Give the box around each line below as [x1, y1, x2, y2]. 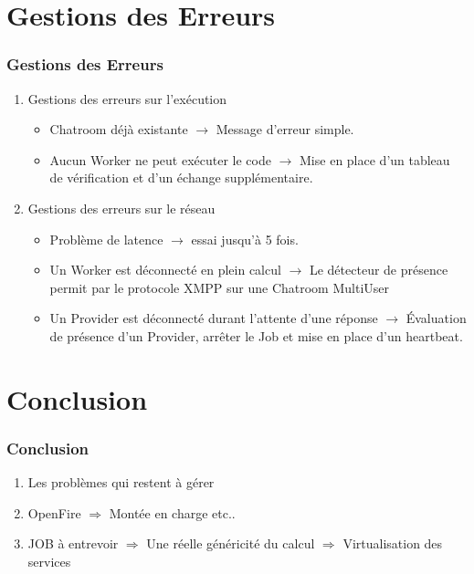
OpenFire [27, 503, 81, 522]
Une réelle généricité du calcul [146, 534, 315, 553]
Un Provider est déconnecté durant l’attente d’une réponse [49, 308, 378, 328]
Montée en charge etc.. [109, 503, 236, 522]
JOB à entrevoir [27, 534, 119, 553]
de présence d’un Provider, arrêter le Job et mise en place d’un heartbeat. [49, 326, 463, 345]
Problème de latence [49, 229, 163, 248]
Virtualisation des [342, 534, 443, 553]
